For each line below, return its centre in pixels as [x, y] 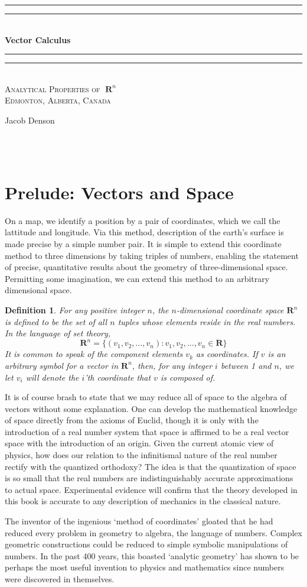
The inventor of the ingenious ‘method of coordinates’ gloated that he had [139, 521]
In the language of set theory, [58, 333]
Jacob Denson [30, 120]
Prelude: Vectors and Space [119, 192]
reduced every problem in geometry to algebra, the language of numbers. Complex [153, 532]
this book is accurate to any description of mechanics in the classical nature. [143, 501]
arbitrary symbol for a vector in [62, 365]
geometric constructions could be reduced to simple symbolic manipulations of [146, 544]
